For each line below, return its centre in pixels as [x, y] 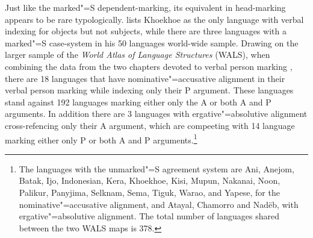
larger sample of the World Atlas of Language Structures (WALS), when [138, 55]
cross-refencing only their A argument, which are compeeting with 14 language [150, 125]
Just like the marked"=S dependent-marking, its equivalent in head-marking [145, 7]
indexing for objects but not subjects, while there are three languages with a [146, 31]
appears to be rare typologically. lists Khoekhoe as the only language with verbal [154, 19]
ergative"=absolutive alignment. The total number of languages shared [149, 216]
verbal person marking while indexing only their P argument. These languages [149, 90]
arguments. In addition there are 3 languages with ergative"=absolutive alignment [156, 114]
